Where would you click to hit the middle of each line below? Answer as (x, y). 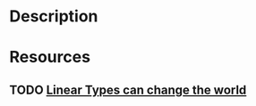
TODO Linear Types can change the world (128, 90)
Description (54, 16)
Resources (50, 57)
